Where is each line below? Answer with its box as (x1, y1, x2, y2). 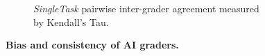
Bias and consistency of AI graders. (6, 38, 179, 52)
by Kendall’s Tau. (33, 14, 109, 29)
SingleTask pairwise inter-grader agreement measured (33, 1, 259, 15)
